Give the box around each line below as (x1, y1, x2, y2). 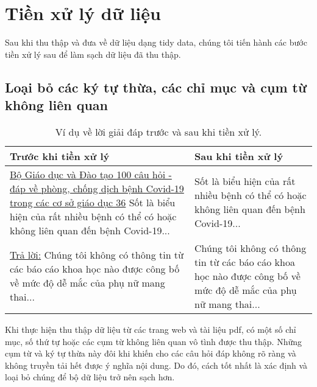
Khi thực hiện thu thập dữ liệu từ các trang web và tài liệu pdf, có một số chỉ (5, 322, 296, 335)
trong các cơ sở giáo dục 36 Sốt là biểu (10, 195, 176, 209)
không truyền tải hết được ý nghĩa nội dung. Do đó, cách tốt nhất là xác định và (5, 358, 308, 371)
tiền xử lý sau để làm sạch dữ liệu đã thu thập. (5, 47, 181, 60)
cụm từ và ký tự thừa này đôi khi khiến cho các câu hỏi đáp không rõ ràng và (5, 347, 296, 360)
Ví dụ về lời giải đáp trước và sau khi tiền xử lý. (55, 124, 262, 139)
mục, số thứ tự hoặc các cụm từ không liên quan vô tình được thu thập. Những (5, 335, 302, 347)
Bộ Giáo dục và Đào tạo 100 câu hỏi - (10, 167, 172, 181)
